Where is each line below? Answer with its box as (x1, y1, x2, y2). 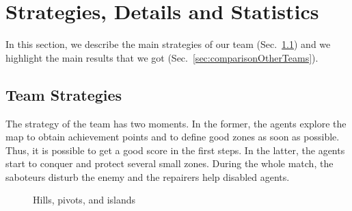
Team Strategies (5, 84, 122, 105)
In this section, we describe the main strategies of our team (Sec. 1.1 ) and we (5, 37, 331, 51)
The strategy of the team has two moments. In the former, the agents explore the (5, 116, 347, 130)
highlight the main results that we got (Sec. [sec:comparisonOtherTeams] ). (5, 50, 319, 64)
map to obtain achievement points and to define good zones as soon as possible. (5, 129, 340, 144)
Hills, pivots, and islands (33, 193, 136, 207)
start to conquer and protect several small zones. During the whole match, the (5, 156, 334, 171)
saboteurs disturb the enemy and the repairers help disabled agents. (5, 169, 290, 184)
